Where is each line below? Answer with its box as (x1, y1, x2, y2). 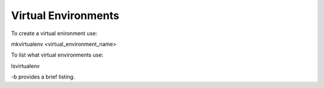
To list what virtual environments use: (11, 51, 104, 59)
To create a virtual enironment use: (11, 30, 98, 37)
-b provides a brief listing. (11, 73, 75, 80)
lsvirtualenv (11, 62, 40, 70)
